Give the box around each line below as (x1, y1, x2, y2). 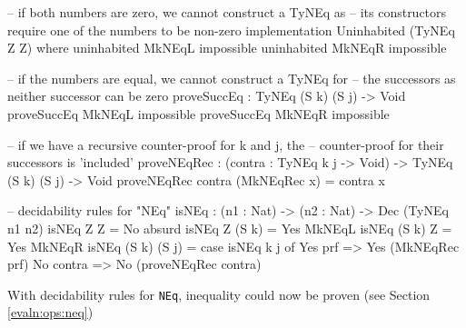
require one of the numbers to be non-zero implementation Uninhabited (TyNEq (7, 20, 455, 39)
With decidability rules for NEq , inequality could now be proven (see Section (7, 284, 431, 303)
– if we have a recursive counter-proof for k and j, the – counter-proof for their (7, 134, 444, 154)
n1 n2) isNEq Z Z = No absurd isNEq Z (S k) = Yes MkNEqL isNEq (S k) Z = (7, 218, 452, 237)
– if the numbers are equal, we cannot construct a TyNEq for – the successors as (7, 68, 456, 87)
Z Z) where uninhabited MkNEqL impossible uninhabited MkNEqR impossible (7, 38, 447, 57)
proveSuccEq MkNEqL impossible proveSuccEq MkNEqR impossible (7, 104, 390, 123)
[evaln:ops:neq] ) (7, 303, 94, 322)
